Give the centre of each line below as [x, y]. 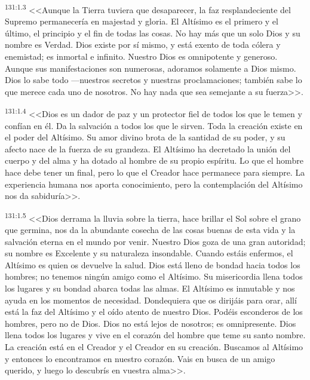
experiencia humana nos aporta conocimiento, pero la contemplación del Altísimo [154, 184]
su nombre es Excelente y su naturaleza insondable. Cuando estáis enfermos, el [149, 253]
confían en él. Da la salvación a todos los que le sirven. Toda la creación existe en [154, 125]
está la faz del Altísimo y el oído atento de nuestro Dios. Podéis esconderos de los [154, 312]
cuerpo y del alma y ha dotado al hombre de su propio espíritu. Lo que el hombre [154, 160]
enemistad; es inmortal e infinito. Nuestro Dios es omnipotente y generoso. [141, 56]
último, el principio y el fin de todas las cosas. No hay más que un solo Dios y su [153, 33]
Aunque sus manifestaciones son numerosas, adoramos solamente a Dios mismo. [151, 68]
